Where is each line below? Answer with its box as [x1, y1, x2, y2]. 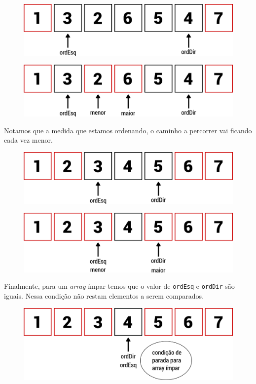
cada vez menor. [4, 135, 53, 145]
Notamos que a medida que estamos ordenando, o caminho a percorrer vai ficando [4, 125, 252, 135]
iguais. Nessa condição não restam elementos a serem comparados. [4, 290, 204, 301]
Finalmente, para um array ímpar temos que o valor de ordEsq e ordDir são [4, 281, 235, 291]
